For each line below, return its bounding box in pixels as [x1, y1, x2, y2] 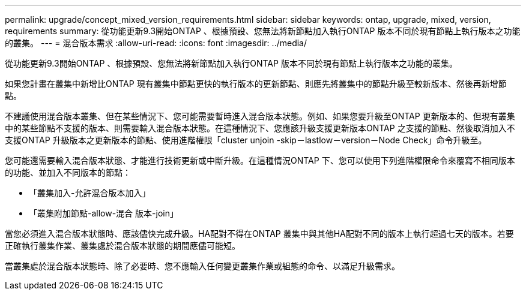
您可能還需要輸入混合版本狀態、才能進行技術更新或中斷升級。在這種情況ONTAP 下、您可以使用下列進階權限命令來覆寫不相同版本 [5, 155, 515, 165]
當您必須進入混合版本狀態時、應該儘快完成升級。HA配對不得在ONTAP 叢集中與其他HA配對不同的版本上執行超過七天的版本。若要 [5, 228, 514, 239]
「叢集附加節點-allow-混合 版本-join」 [29, 208, 178, 218]
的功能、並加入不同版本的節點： [5, 167, 131, 177]
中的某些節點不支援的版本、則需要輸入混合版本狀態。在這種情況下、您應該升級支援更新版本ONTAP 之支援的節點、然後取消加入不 [5, 123, 515, 133]
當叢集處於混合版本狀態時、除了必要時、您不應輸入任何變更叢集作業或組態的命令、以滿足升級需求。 [5, 261, 400, 271]
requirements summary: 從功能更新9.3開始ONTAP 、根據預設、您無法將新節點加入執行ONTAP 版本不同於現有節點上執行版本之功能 [5, 26, 521, 36]
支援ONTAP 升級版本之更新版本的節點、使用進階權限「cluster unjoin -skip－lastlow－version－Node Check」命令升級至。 [5, 135, 487, 145]
